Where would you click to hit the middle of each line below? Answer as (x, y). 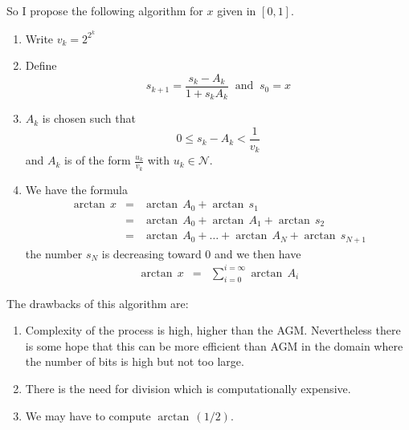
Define (41, 65)
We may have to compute (88, 415)
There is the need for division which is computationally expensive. (188, 389)
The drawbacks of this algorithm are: (98, 303)
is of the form (98, 160)
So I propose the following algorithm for (105, 10)
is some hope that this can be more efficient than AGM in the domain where (214, 345)
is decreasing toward (151, 253)
